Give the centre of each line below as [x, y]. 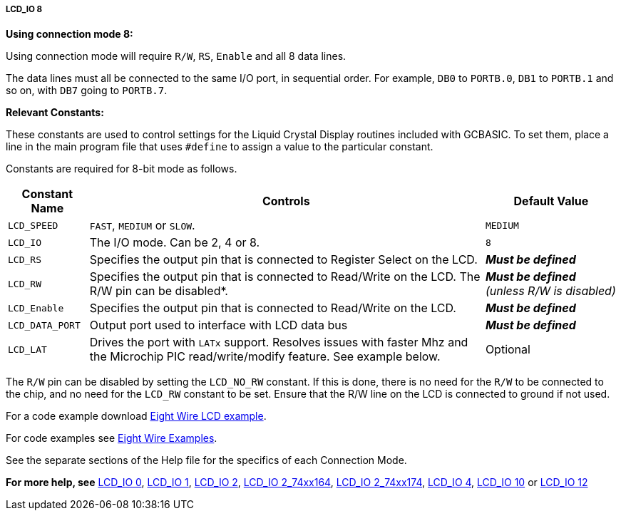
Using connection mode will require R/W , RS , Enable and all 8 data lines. [176, 56]
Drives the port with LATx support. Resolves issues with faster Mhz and [279, 342]
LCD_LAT [27, 349]
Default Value [551, 201]
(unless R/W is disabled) [550, 291]
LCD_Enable [36, 308]
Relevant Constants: [55, 113]
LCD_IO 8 [24, 9]
